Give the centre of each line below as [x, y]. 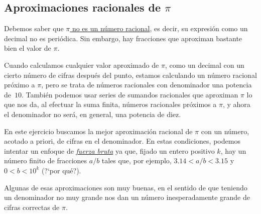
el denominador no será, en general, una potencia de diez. [93, 114]
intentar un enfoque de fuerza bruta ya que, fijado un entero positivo [109, 150]
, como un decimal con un [205, 65]
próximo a [20, 85]
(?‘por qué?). [61, 170]
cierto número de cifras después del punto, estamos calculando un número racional [130, 75]
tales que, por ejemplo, [137, 160]
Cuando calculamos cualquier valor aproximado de [82, 65]
